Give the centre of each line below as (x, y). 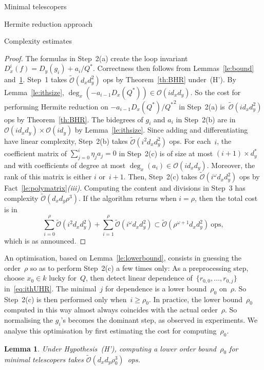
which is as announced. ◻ (45, 240)
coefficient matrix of (36, 153)
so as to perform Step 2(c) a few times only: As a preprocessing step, (139, 267)
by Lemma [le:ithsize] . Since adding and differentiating (161, 130)
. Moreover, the (231, 165)
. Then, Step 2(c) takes (161, 177)
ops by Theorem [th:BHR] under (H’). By (169, 79)
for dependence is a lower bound (156, 288)
